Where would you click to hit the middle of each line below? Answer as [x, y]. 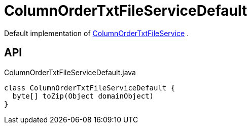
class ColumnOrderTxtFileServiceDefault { [90, 88]
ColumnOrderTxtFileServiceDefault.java [70, 72]
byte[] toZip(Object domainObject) [83, 96]
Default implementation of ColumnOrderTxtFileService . [97, 33]
